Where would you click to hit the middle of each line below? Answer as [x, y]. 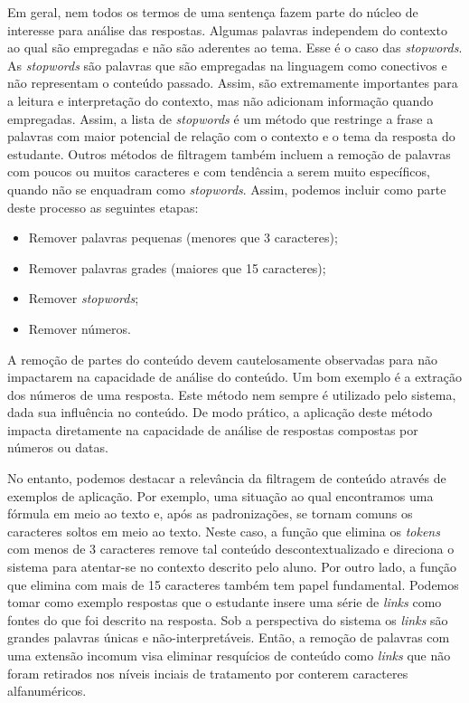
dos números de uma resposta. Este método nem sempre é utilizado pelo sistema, [232, 394]
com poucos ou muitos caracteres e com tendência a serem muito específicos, [219, 171]
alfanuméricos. [47, 691]
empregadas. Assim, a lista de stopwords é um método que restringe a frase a [220, 118]
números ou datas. [58, 447]
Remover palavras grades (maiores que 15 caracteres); [177, 267]
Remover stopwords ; [84, 298]
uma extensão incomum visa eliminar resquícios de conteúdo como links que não [229, 655]
